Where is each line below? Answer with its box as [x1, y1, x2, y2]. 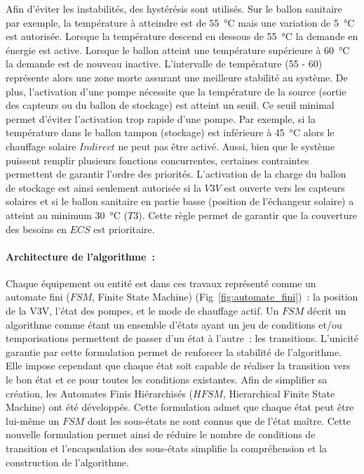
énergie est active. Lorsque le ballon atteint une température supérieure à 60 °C [6, 42, 350, 57]
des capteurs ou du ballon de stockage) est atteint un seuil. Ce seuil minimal [6, 98, 335, 112]
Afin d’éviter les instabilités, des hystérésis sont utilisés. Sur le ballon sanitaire [6, 1, 342, 15]
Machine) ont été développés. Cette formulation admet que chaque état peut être [6, 400, 354, 414]
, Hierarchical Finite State [222, 386, 335, 400]
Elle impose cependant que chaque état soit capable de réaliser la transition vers [6, 358, 351, 373]
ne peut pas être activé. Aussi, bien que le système [118, 138, 335, 153]
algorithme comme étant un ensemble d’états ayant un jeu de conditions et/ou [6, 317, 342, 331]
